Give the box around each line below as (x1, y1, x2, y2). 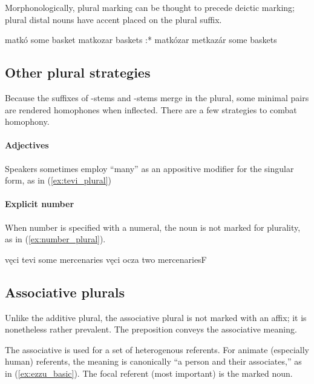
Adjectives (5, 139, 49, 151)
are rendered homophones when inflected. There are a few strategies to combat (5, 103, 297, 116)
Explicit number (5, 197, 74, 210)
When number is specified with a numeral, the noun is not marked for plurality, (5, 220, 301, 233)
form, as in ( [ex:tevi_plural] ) (5, 174, 111, 187)
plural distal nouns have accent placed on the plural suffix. (5, 13, 222, 25)
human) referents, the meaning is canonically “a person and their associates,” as (5, 355, 302, 368)
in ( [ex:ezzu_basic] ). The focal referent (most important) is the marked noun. (5, 366, 293, 379)
